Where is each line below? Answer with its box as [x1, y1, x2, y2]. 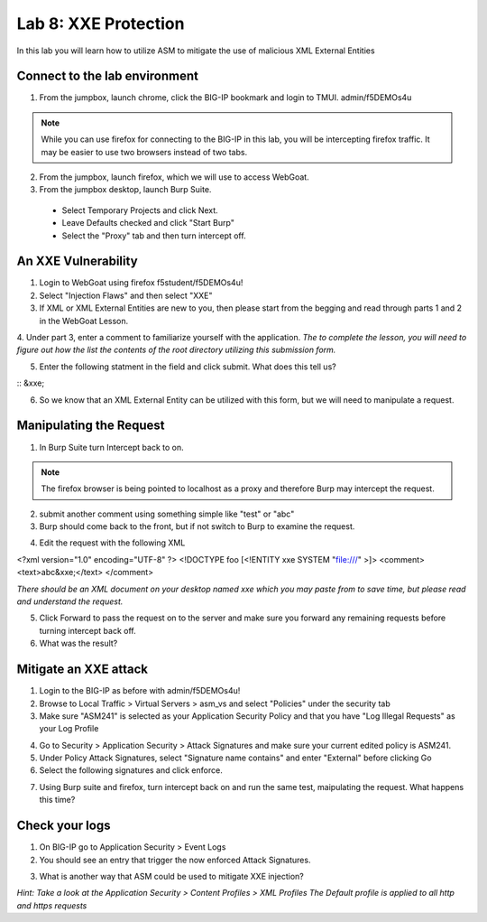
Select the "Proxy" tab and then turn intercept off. [61, 230, 247, 241]
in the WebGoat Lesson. [39, 315, 129, 326]
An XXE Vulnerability [16, 254, 139, 269]
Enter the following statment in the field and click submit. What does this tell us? [39, 361, 337, 372]
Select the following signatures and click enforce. [39, 765, 223, 776]
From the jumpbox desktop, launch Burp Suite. [39, 184, 212, 195]
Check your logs [16, 818, 111, 834]
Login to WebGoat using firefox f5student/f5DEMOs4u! [39, 277, 243, 288]
